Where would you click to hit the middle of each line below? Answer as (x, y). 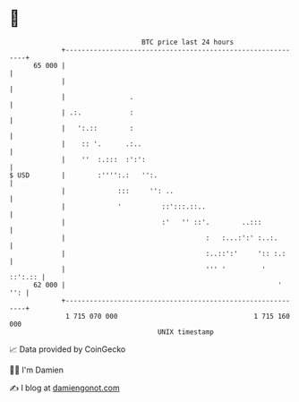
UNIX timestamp (186, 332)
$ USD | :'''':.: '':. (84, 175)
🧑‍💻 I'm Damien (37, 370)
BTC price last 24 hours (188, 42)
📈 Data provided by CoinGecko (68, 349)
